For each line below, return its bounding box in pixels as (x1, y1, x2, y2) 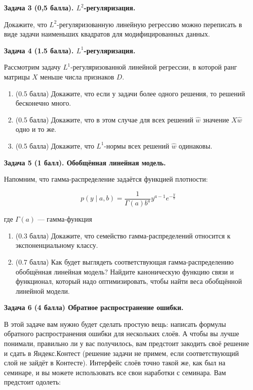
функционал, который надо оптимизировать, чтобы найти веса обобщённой (15, 276, 242, 286)
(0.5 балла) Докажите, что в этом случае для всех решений (15, 114, 193, 124)
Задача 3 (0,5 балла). (4, 2, 74, 12)
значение (203, 114, 229, 124)
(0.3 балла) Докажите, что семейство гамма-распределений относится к (15, 230, 231, 240)
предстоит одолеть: (4, 377, 61, 387)
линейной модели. (15, 285, 70, 296)
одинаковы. (179, 140, 213, 151)
